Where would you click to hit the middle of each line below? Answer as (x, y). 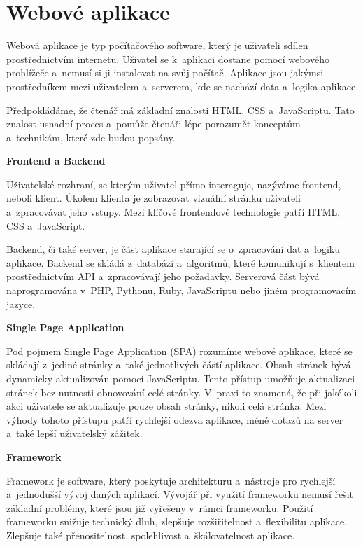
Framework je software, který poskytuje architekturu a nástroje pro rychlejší (171, 480)
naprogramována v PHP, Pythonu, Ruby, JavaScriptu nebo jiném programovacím (181, 290)
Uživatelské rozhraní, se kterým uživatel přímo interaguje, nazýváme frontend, (174, 184)
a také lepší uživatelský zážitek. (74, 433)
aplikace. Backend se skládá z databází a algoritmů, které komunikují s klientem (180, 262)
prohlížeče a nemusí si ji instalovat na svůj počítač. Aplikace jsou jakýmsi (165, 72)
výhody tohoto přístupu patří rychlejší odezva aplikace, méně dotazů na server (175, 419)
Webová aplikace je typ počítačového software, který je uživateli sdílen (157, 45)
